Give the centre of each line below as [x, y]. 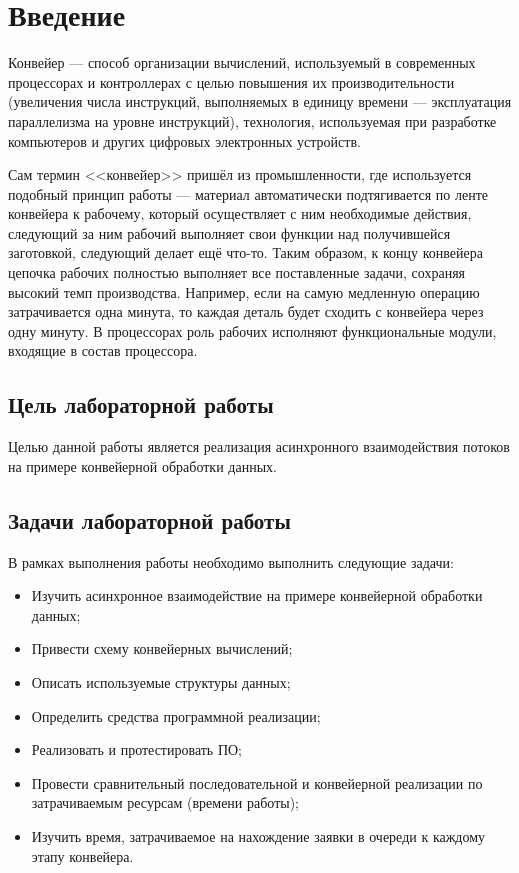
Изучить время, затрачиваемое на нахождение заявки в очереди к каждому [258, 835]
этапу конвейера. [82, 855]
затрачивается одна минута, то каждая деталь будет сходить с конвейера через [246, 311]
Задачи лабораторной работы [149, 519]
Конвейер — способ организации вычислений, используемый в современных [242, 62]
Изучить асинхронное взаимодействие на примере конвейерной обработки [257, 595]
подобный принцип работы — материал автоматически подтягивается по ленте [248, 193]
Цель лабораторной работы [141, 404]
